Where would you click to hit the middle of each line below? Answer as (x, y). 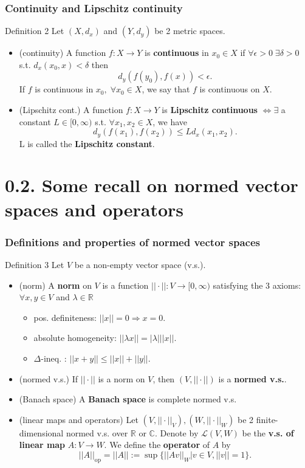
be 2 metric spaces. (190, 31)
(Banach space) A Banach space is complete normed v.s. (128, 399)
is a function (125, 285)
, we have (170, 121)
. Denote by (176, 432)
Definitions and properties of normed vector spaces (132, 242)
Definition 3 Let (35, 265)
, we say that (166, 89)
